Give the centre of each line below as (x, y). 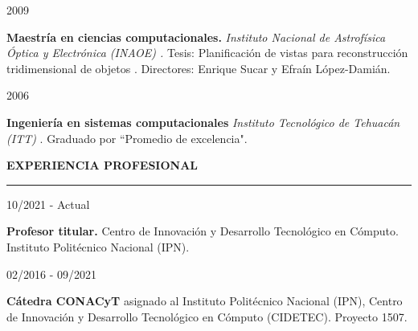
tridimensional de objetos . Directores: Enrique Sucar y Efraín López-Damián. (199, 68)
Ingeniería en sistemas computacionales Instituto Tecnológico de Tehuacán (203, 122)
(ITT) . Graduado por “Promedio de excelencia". (127, 138)
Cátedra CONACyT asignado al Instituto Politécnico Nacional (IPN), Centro (205, 301)
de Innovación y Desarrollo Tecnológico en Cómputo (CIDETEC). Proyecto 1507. (207, 316)
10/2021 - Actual (48, 204)
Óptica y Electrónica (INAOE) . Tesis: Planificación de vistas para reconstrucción (207, 53)
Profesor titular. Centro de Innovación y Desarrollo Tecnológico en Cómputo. (203, 231)
